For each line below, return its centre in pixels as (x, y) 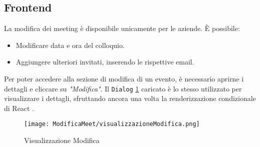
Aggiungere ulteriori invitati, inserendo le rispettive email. (105, 62)
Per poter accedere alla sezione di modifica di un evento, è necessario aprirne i (124, 78)
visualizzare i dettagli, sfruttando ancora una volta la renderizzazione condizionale (130, 98)
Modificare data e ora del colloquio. (70, 45)
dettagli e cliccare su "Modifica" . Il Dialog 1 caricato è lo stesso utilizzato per (123, 88)
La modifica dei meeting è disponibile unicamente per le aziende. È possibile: (122, 28)
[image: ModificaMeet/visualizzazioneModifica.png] (112, 124)
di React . (19, 108)
